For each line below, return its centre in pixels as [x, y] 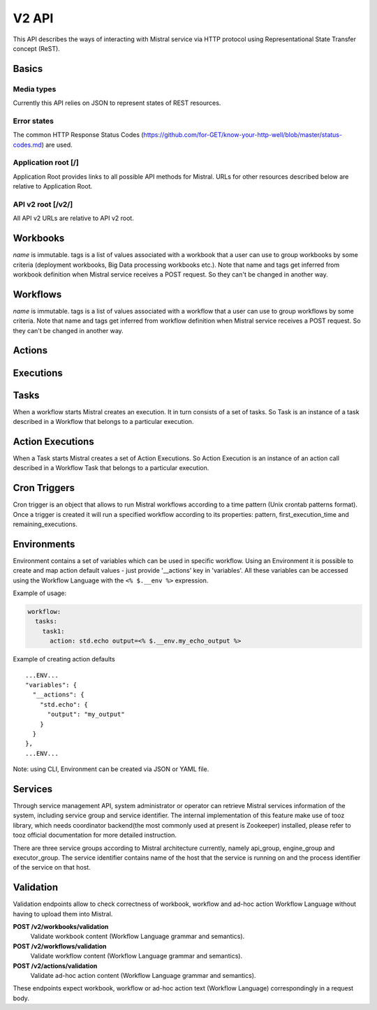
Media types [35, 89]
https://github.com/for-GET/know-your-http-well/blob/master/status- [243, 135]
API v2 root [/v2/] [43, 204]
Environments [44, 544]
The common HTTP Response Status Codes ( [78, 135]
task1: [53, 631]
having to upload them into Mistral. [63, 914]
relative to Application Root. [53, 186]
